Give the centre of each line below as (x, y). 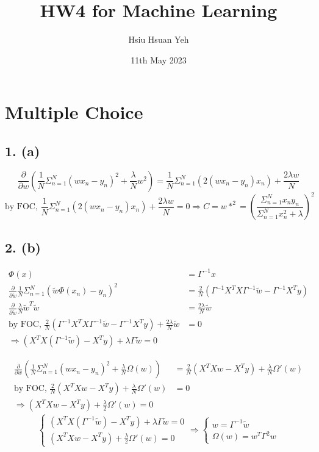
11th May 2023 (159, 59)
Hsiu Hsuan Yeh (159, 39)
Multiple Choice (74, 112)
